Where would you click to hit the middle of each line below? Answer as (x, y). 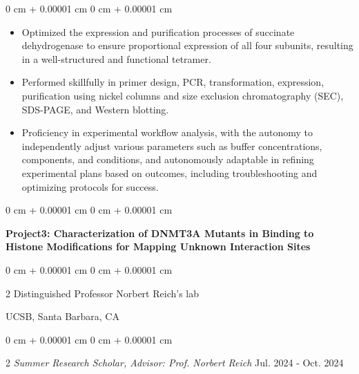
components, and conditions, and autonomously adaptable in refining (168, 159)
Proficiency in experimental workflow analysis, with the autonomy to (167, 132)
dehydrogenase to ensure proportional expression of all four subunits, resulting (187, 45)
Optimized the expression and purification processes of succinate (158, 31)
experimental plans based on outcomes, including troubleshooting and (169, 172)
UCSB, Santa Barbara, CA (62, 316)
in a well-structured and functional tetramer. (116, 58)
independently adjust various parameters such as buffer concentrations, (172, 146)
